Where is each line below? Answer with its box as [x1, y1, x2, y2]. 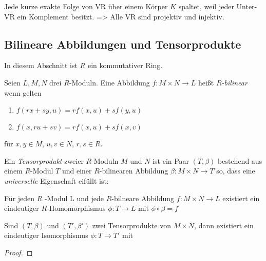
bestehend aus [218, 155, 262, 166]
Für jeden [4, 192, 35, 203]
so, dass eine [216, 165, 255, 176]
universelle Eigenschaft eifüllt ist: [4, 175, 109, 186]
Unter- [236, 1, 257, 11]
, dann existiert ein [194, 220, 254, 230]
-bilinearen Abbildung [99, 165, 168, 176]
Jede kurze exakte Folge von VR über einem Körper [4, 1, 168, 11]
